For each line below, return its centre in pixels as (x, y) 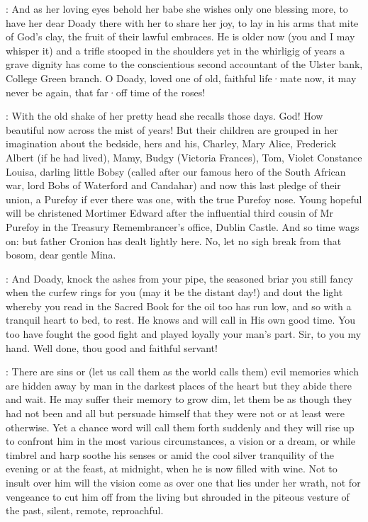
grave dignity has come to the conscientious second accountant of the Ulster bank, (184, 64)
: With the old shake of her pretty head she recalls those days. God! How (165, 116)
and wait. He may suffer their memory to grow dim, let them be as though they (179, 399)
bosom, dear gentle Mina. (61, 255)
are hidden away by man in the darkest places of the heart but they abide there (179, 385)
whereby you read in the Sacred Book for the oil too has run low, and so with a (179, 306)
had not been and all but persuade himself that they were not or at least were (175, 413)
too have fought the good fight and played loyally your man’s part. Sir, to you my (184, 334)
